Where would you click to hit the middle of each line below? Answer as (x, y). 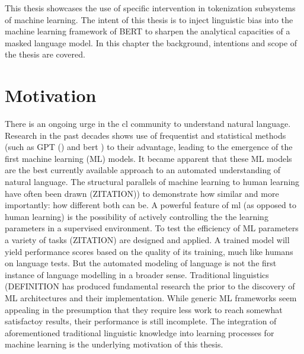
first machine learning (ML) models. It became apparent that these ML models (148, 158)
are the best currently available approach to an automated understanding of (143, 170)
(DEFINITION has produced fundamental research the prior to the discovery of (150, 286)
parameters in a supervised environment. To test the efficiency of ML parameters (152, 228)
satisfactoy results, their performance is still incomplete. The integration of (141, 321)
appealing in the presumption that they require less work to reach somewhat (144, 309)
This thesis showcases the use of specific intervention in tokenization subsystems (150, 8)
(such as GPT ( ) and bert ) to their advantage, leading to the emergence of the (149, 147)
